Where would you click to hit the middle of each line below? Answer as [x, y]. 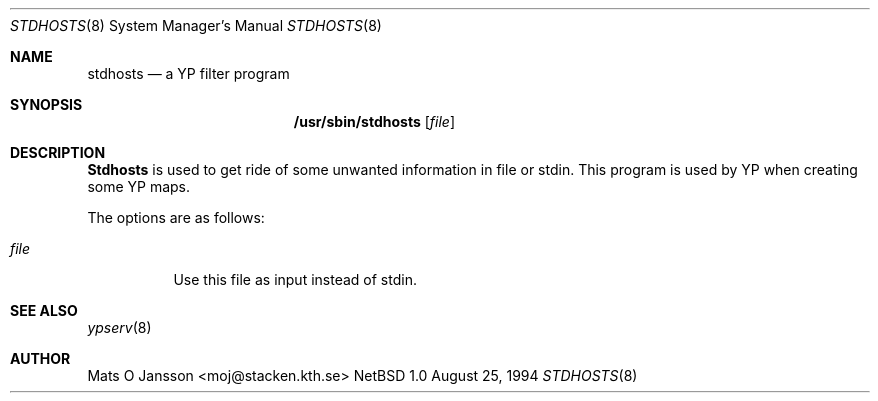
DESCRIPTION [58, 152]
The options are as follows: [176, 217]
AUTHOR [40, 358]
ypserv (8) [119, 327]
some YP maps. [139, 186]
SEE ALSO [44, 310]
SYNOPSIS [46, 104]
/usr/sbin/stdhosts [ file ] [374, 121]
